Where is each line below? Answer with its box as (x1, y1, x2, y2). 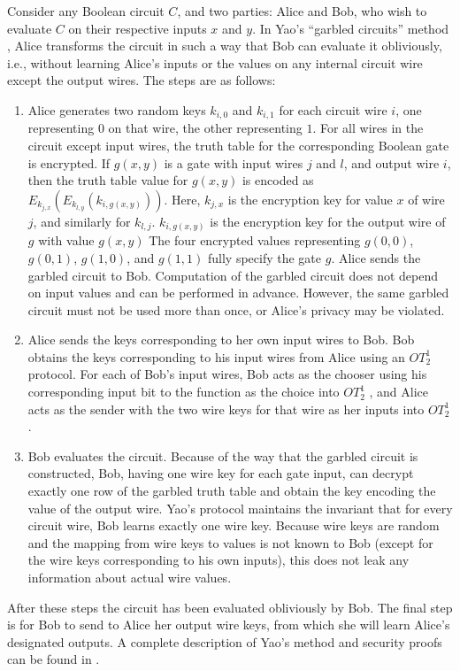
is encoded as (241, 171, 314, 189)
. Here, (164, 189, 201, 208)
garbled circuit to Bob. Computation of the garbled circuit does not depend (27, 266, 439, 284)
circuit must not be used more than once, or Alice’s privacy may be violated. (27, 300, 445, 319)
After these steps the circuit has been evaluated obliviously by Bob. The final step (7, 598, 453, 616)
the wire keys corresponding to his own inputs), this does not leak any (27, 551, 410, 569)
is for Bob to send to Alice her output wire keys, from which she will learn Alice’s (7, 615, 450, 634)
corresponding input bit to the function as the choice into (27, 382, 340, 401)
